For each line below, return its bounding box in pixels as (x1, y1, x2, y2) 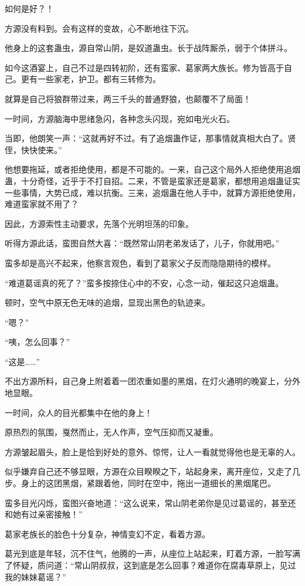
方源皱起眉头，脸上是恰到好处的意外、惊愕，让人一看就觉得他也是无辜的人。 (5, 445, 300, 458)
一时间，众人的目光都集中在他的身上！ (5, 406, 152, 418)
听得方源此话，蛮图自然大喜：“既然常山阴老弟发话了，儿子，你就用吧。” (5, 237, 280, 249)
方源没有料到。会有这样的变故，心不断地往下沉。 (5, 22, 194, 34)
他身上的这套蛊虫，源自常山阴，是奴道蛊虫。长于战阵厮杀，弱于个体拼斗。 (5, 42, 292, 54)
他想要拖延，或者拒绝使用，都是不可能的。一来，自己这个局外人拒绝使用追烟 (5, 163, 300, 175)
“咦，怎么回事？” (5, 336, 70, 348)
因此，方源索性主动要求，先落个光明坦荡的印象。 (5, 217, 194, 229)
